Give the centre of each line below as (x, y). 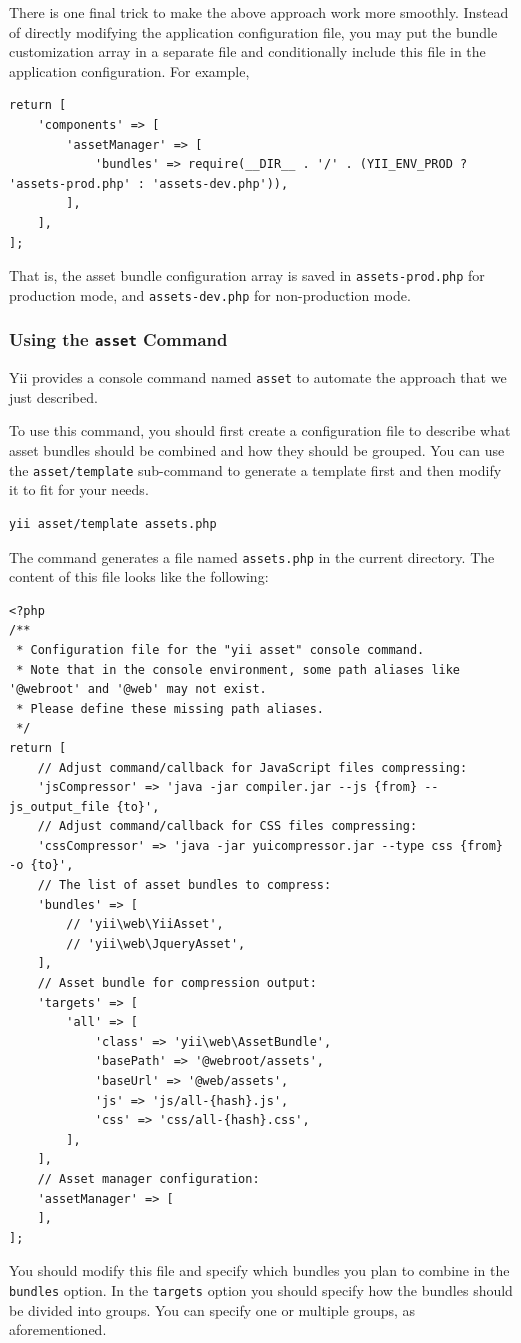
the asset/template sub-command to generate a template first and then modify (255, 469)
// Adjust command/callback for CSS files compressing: (227, 826)
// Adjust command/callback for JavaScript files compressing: (252, 767)
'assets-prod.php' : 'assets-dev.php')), (149, 183)
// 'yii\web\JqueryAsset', (156, 943)
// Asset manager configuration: (148, 1178)
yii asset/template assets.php (113, 523)
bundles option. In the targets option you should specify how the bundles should (261, 1289)
